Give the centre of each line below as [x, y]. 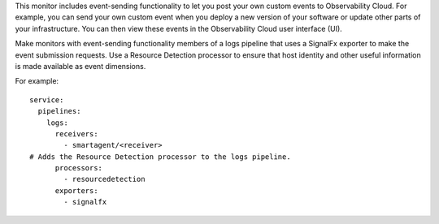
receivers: [76, 134]
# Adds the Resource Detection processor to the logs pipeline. [161, 157]
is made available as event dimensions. [80, 66]
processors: [79, 168]
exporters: [76, 190]
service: [47, 100]
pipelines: [59, 111]
